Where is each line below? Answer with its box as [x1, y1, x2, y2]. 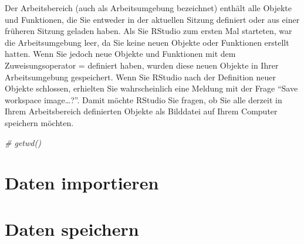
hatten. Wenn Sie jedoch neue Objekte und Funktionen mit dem [5, 48, 236, 60]
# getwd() [5, 136, 41, 148]
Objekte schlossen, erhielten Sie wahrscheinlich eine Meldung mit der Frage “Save [5, 82, 298, 94]
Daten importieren [5, 171, 159, 195]
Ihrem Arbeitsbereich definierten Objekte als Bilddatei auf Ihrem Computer [5, 105, 278, 117]
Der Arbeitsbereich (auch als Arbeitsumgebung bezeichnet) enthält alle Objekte [5, 2, 292, 13]
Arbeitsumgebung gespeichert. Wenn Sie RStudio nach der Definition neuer [5, 70, 276, 83]
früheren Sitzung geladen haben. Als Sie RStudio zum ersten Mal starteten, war [5, 25, 292, 37]
